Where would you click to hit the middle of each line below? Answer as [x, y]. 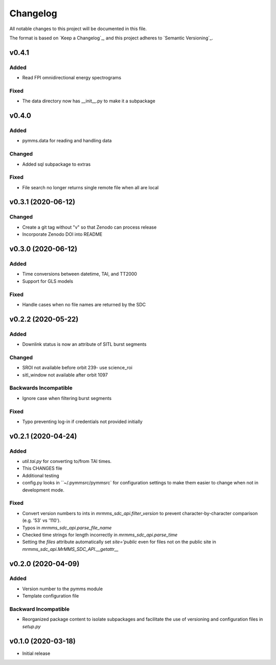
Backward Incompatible [40, 609]
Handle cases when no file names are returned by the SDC [84, 304]
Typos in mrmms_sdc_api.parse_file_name [67, 527]
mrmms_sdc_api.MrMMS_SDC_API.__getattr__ [70, 549]
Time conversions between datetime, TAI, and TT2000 [80, 274]
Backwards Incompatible [41, 388]
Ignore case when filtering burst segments [67, 398]
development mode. [43, 490]
